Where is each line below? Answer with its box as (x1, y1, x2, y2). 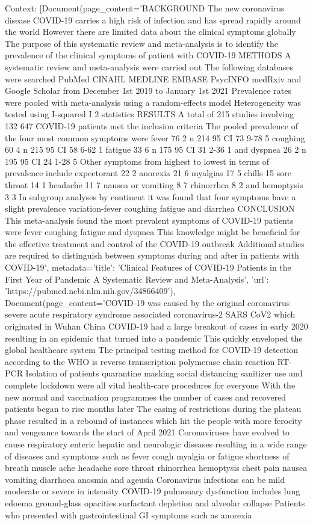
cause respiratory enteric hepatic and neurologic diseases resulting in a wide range (5, 437, 307, 450)
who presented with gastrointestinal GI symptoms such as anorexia (5, 508, 252, 521)
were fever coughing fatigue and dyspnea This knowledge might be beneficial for (5, 226, 300, 238)
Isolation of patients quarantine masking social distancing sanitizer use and (25, 367, 303, 379)
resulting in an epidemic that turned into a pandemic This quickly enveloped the (5, 331, 303, 344)
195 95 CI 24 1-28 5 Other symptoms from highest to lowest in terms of (5, 155, 270, 167)
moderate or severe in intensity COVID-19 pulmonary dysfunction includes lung (5, 485, 300, 497)
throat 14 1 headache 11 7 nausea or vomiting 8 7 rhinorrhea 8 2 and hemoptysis (5, 178, 303, 191)
